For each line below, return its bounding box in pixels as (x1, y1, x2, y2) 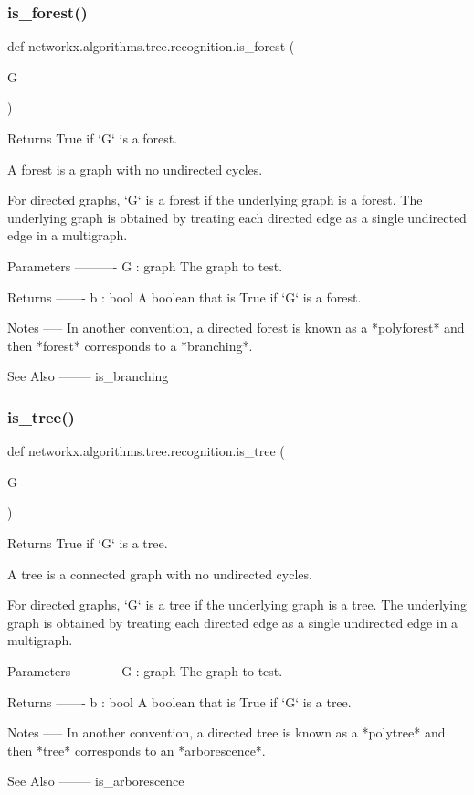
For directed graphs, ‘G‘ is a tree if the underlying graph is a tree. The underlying (7, 595, 467, 614)
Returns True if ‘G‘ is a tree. (7, 533, 168, 552)
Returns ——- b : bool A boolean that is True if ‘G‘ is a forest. (7, 287, 362, 306)
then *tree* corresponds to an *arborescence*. (7, 740, 266, 759)
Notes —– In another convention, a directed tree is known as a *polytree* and (7, 723, 446, 742)
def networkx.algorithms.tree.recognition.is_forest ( (7, 37, 295, 56)
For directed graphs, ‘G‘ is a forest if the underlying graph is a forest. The (7, 190, 423, 209)
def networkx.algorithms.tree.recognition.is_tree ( (7, 441, 285, 461)
